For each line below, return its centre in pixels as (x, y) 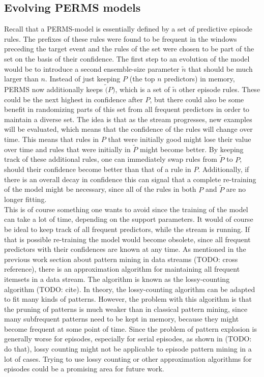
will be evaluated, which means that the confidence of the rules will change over (128, 129)
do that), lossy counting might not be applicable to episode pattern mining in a (128, 349)
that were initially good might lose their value (180, 139)
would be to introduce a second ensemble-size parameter (92, 68)
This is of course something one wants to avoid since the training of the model (126, 209)
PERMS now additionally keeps (53, 89)
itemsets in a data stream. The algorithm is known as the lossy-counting (117, 279)
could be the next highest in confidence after (74, 99)
